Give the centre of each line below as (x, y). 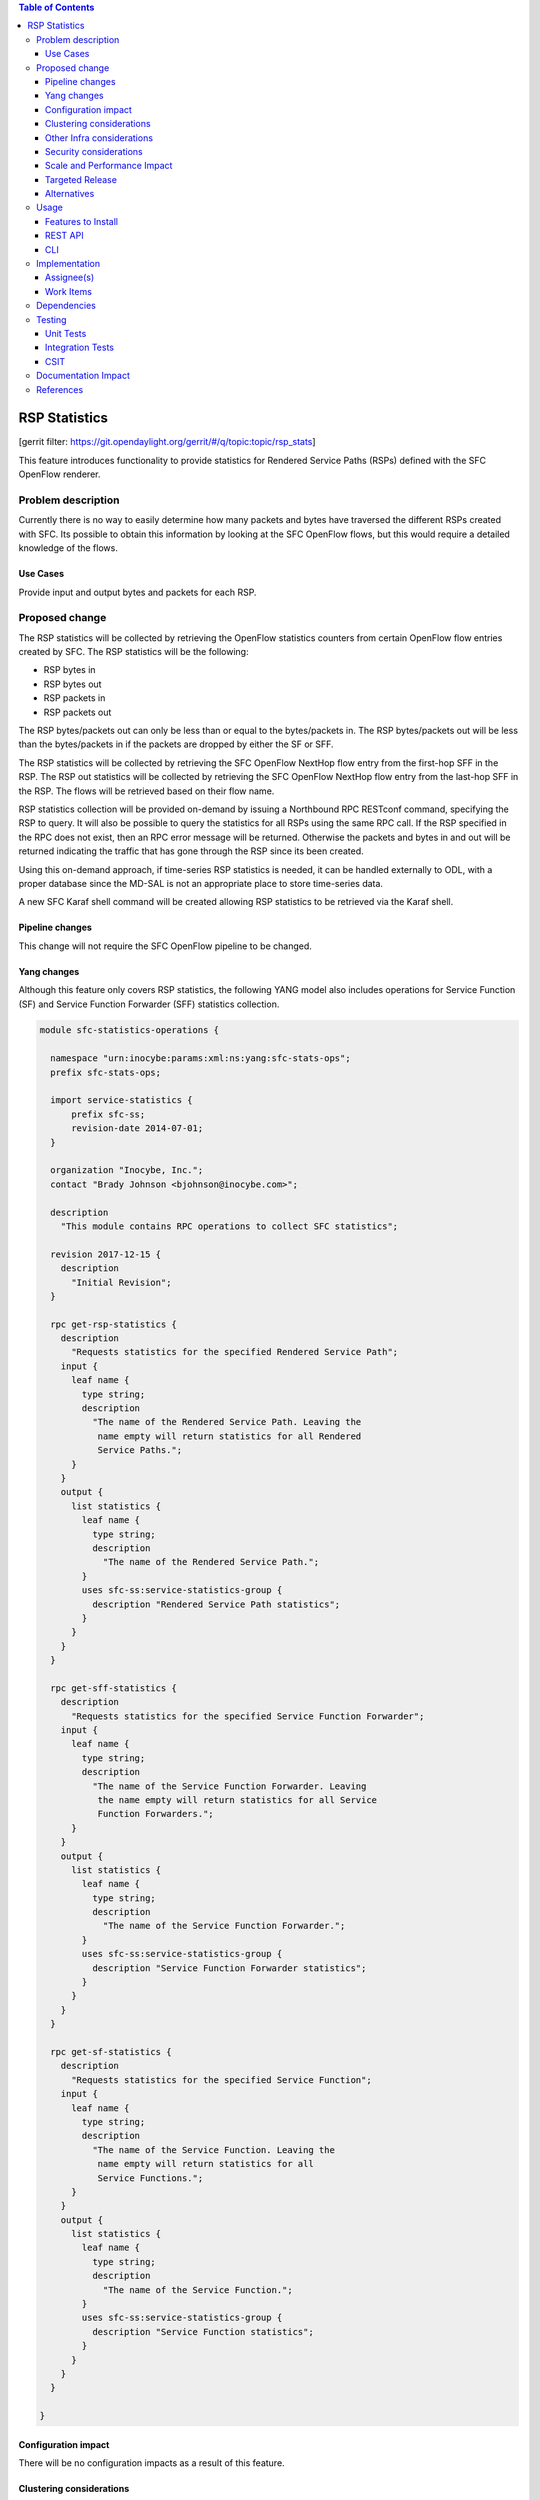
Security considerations (94, 151)
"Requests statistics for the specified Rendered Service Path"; (235, 1352)
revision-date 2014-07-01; (137, 1128)
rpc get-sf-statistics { (111, 2051)
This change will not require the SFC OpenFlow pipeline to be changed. (165, 946)
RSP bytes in (69, 670)
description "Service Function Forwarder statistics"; (229, 1968)
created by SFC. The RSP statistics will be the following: (133, 652)
